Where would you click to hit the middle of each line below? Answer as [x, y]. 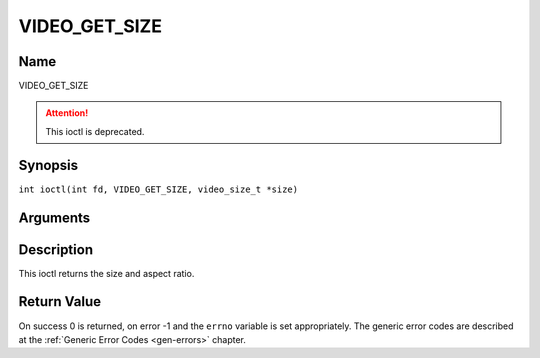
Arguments [54, 217]
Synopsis [48, 165]
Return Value [60, 301]
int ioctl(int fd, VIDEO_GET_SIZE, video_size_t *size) [158, 189]
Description [56, 249]
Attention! [67, 113]
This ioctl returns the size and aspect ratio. [106, 273]
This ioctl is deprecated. [95, 131]
